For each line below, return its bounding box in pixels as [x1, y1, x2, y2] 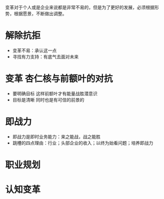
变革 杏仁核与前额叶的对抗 [5, 73, 113, 84]
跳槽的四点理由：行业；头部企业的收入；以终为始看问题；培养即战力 [12, 139, 153, 146]
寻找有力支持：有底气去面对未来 [12, 53, 79, 59]
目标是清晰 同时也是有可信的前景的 [12, 96, 84, 102]
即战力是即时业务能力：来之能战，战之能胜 [12, 133, 101, 139]
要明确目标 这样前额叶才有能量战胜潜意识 [12, 90, 98, 96]
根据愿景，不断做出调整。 [14, 10, 67, 16]
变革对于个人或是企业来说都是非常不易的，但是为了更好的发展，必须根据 [5, 4, 154, 10]
